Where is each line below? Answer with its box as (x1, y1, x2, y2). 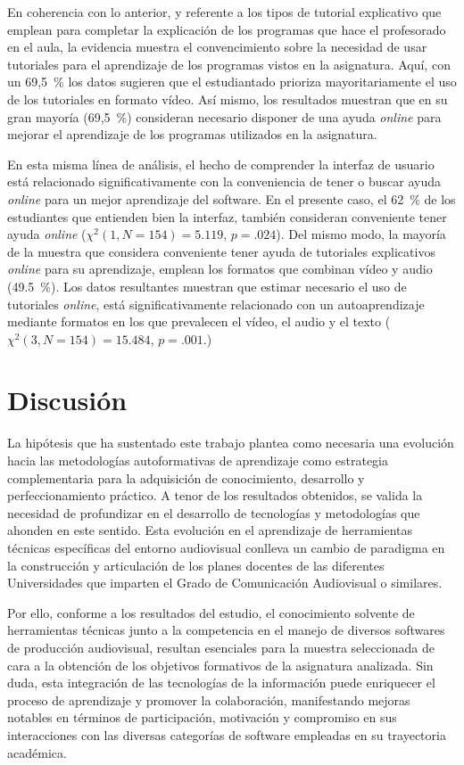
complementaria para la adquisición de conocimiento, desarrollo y (7, 468, 365, 487)
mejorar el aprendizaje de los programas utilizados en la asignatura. (7, 125, 377, 144)
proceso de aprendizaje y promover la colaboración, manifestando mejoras (7, 690, 410, 709)
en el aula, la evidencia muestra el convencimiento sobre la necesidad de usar (7, 37, 427, 56)
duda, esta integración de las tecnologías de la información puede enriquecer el (7, 673, 435, 692)
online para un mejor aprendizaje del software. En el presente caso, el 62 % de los (7, 189, 456, 208)
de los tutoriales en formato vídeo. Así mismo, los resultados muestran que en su (7, 89, 448, 108)
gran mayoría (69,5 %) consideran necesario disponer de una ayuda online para (7, 107, 442, 126)
